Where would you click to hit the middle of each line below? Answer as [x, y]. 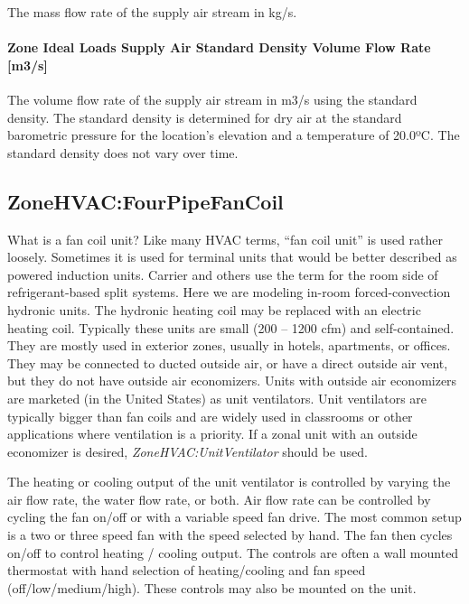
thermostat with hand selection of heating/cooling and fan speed [187, 570]
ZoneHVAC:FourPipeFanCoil [145, 201]
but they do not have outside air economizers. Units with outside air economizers [232, 381]
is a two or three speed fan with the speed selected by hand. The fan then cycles [230, 535]
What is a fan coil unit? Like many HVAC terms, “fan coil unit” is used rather [225, 239]
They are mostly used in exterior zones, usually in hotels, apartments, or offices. [229, 345]
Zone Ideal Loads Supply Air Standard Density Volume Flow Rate [219, 47]
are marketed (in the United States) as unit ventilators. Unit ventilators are [217, 398]
